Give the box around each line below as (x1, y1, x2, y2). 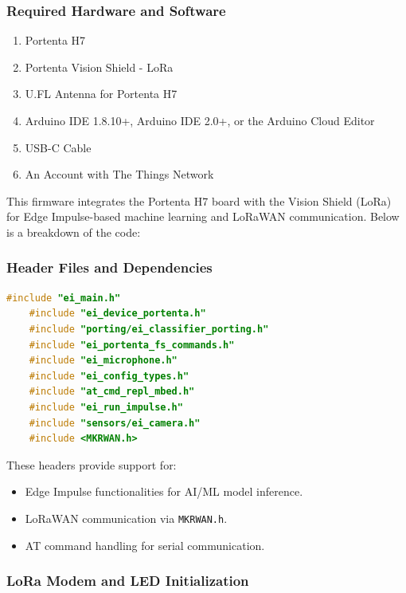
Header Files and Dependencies (6, 257, 213, 277)
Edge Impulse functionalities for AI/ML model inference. (25, 483, 303, 500)
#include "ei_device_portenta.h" (29, 308, 206, 320)
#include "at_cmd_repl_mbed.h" (29, 386, 195, 398)
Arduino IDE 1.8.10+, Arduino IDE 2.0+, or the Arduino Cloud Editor (25, 112, 375, 128)
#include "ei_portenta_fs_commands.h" (29, 339, 235, 351)
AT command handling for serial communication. (25, 536, 265, 553)
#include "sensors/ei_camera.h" (29, 417, 201, 429)
